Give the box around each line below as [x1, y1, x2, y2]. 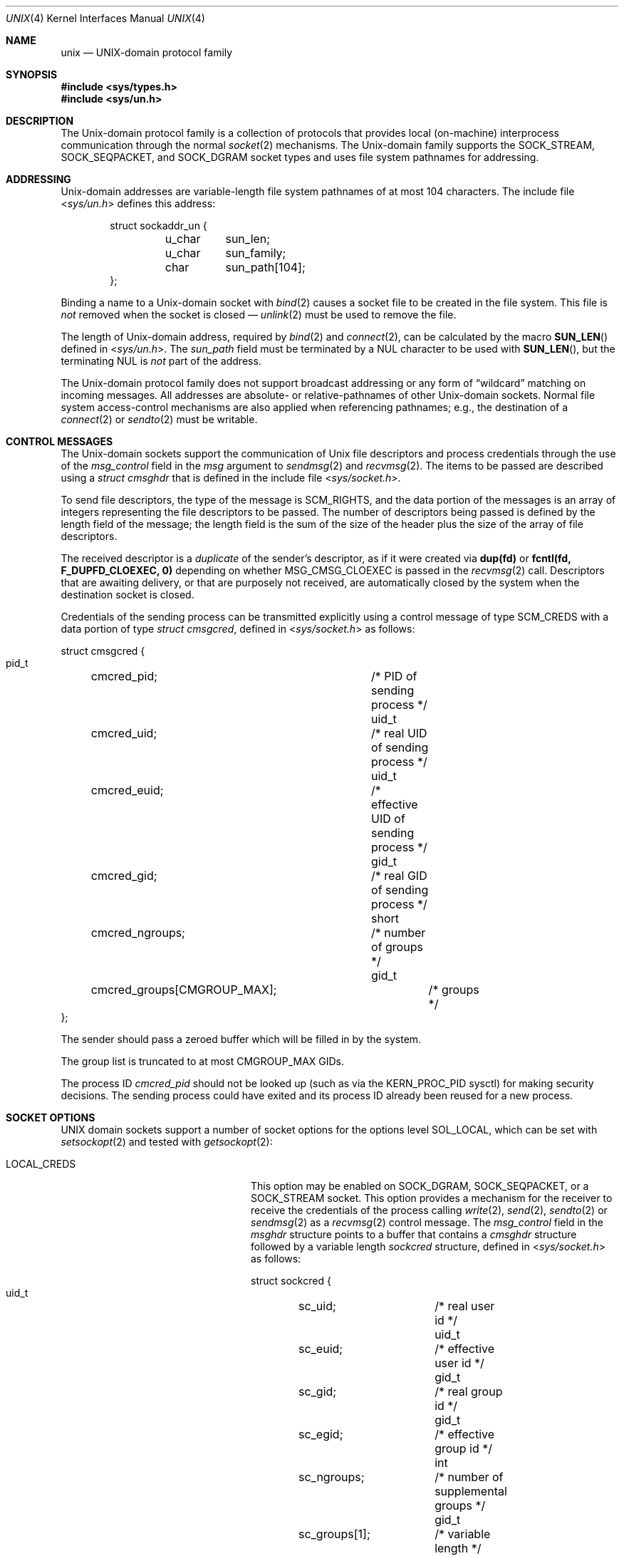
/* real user [435, 1299, 495, 1313]
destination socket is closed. [61, 588, 194, 601]
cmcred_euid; [90, 783, 164, 797]
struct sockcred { [251, 1275, 331, 1287]
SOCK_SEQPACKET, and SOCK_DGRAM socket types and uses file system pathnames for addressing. [61, 151, 539, 163]
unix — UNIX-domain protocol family [61, 46, 233, 58]
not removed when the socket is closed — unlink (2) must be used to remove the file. [61, 308, 457, 321]
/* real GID [371, 868, 427, 883]
